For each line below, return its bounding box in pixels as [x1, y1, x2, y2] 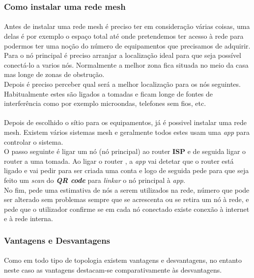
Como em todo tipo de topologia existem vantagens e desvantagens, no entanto [4, 255, 242, 265]
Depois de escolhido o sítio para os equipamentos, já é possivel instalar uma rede [4, 117, 247, 127]
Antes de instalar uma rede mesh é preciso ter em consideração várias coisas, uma [4, 21, 250, 31]
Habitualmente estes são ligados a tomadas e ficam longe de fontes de [4, 88, 213, 99]
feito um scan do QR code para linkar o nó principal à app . [4, 175, 185, 185]
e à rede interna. [4, 213, 54, 224]
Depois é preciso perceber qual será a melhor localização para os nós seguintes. [4, 79, 241, 89]
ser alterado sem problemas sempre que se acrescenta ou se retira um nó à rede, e [4, 194, 249, 204]
